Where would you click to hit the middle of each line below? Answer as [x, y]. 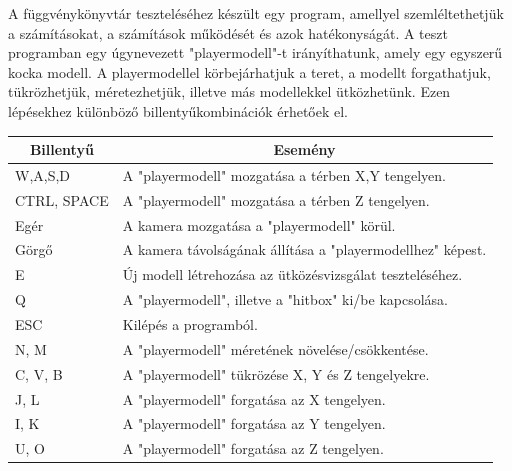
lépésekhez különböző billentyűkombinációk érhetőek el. [178, 110]
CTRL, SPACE [62, 199]
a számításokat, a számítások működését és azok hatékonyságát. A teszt [228, 32]
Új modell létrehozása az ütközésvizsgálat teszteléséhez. [292, 274]
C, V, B [39, 373]
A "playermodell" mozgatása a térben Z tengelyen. [276, 199]
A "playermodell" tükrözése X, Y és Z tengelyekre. [276, 373]
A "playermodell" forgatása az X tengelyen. [254, 398]
